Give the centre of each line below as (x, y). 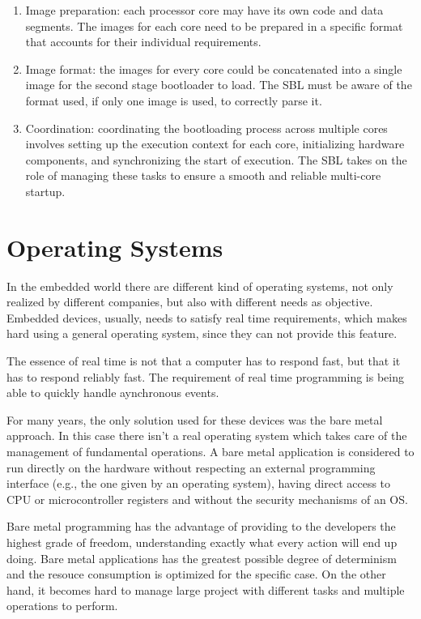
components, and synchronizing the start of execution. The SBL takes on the (216, 159)
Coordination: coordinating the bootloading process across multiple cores (206, 128)
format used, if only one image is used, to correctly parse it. (174, 100)
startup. (45, 191)
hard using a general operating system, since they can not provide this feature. (202, 333)
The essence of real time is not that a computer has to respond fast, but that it (204, 361)
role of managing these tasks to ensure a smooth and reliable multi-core (203, 175)
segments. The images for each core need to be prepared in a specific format (214, 26)
